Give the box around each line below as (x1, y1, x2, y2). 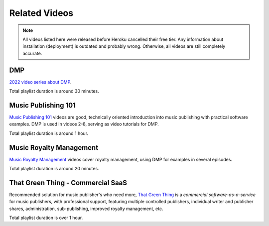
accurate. (22, 50, 42, 56)
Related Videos (9, 7, 74, 18)
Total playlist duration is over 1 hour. (9, 215, 83, 221)
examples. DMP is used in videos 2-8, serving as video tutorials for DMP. (9, 121, 159, 127)
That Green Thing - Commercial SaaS (9, 178, 127, 187)
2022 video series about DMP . (9, 79, 72, 85)
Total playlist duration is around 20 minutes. (9, 166, 99, 171)
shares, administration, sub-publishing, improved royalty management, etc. (9, 206, 163, 212)
